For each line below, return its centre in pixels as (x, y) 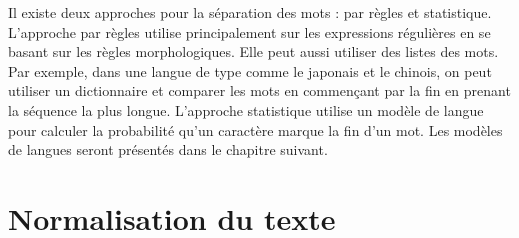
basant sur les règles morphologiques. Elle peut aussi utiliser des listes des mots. (253, 51)
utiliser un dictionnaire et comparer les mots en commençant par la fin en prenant (259, 90)
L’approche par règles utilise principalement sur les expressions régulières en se (249, 31)
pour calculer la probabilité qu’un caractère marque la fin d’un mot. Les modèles (255, 129)
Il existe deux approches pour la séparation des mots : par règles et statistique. (250, 12)
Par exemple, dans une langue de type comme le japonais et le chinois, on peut (250, 70)
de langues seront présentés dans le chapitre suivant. (168, 149)
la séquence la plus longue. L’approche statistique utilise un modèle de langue (246, 109)
